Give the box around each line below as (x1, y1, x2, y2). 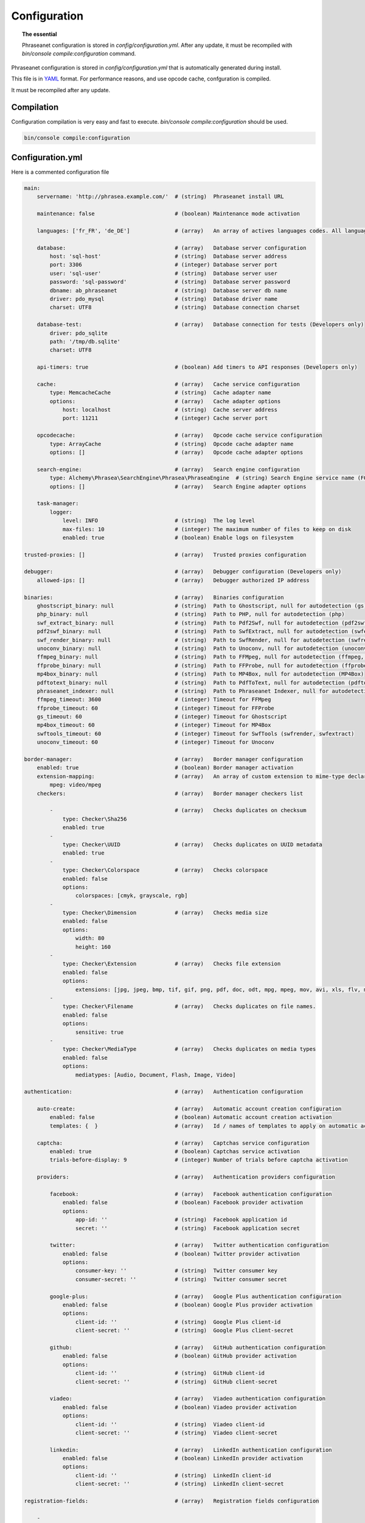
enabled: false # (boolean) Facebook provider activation (62, 1199, 304, 1206)
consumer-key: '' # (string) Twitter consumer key (75, 1267, 278, 1274)
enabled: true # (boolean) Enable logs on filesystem (62, 534, 294, 541)
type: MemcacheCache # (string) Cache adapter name (49, 389, 271, 396)
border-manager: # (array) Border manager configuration (24, 756, 304, 763)
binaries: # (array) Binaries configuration (24, 594, 284, 601)
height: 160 (75, 943, 111, 950)
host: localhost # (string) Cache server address (62, 406, 278, 414)
